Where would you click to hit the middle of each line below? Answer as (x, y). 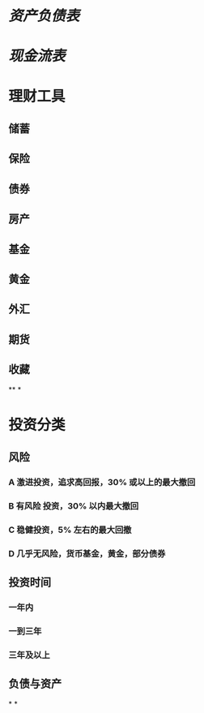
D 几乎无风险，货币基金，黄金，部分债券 (87, 553)
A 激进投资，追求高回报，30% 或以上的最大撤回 (102, 482)
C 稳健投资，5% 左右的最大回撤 (70, 530)
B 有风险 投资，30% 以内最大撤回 (74, 505)
